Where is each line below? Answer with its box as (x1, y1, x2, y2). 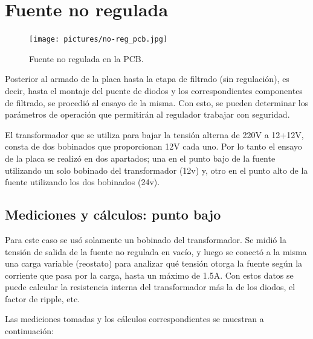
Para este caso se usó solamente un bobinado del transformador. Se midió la (5, 233, 286, 246)
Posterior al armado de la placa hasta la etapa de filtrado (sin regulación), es (5, 72, 289, 85)
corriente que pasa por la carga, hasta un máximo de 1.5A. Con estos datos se (5, 268, 294, 281)
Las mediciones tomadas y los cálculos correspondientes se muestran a (5, 312, 264, 325)
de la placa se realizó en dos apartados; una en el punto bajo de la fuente (5, 151, 276, 164)
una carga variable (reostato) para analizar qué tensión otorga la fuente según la (5, 257, 303, 270)
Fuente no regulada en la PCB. (29, 52, 144, 65)
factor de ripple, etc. (5, 292, 80, 305)
